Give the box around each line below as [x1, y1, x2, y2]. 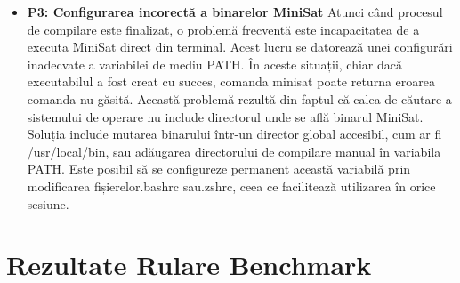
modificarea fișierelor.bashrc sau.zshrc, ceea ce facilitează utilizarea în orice [27, 176, 436, 195]
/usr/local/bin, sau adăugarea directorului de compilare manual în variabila [27, 141, 441, 160]
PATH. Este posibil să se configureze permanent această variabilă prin [27, 159, 411, 178]
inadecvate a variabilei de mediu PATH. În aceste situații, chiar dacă [27, 54, 402, 73]
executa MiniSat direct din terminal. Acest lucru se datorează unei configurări [27, 37, 453, 56]
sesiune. [27, 194, 69, 213]
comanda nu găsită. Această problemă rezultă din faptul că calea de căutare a [27, 89, 452, 108]
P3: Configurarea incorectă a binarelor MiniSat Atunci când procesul [27, 3, 443, 20]
